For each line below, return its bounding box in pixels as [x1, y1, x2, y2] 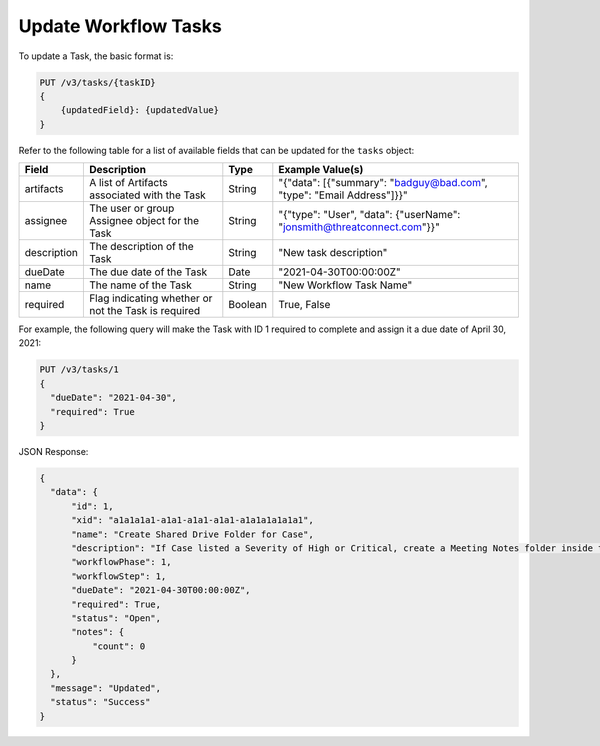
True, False [278, 298, 331, 312]
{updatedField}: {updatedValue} [60, 105, 220, 116]
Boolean [228, 298, 267, 312]
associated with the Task [88, 188, 207, 202]
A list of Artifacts [88, 176, 169, 190]
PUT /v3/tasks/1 [39, 364, 120, 375]
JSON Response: [18, 446, 89, 457]
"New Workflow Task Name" [278, 278, 413, 292]
